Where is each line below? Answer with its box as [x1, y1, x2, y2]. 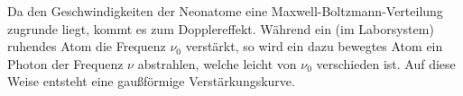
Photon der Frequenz [7, 54, 124, 73]
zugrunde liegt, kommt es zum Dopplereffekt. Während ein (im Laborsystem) [7, 19, 434, 38]
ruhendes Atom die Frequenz [7, 37, 166, 56]
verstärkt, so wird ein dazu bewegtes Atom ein [185, 37, 443, 56]
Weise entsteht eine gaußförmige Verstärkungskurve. [7, 72, 295, 91]
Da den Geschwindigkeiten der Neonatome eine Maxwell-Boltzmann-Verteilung [7, 2, 443, 20]
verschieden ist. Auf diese [316, 54, 456, 73]
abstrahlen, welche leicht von [137, 54, 297, 73]
